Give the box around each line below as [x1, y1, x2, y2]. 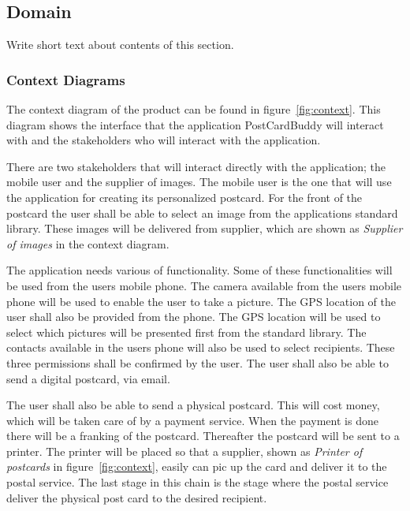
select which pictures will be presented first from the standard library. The [6, 323, 367, 340]
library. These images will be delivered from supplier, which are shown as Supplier [6, 220, 403, 237]
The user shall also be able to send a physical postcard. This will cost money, [6, 397, 380, 413]
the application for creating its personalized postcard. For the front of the [6, 188, 363, 205]
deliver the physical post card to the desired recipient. [6, 489, 267, 505]
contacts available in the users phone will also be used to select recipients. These [6, 339, 395, 356]
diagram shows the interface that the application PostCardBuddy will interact [6, 116, 384, 132]
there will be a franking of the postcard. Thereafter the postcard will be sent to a [6, 427, 400, 444]
